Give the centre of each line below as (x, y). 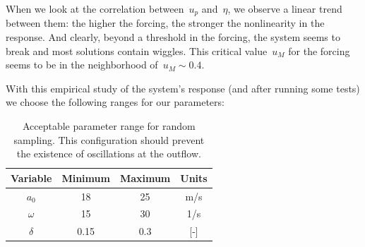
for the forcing (319, 50)
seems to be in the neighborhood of (82, 65)
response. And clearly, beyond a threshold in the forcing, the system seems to (173, 37)
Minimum (86, 177)
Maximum (145, 177)
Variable (31, 177)
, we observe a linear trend (285, 8)
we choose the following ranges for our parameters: (115, 102)
